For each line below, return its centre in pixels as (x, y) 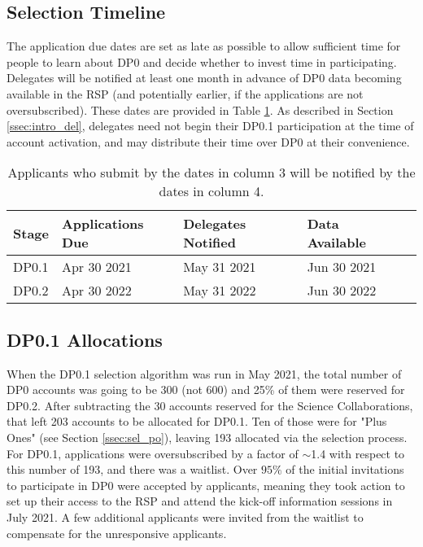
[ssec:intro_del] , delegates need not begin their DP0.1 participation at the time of (210, 126)
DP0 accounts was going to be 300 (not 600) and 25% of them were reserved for (206, 389)
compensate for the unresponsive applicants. (117, 533)
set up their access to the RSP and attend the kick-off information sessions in (200, 501)
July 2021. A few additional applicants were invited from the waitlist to (185, 516)
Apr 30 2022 (96, 291)
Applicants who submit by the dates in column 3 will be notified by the (211, 173)
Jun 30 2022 (342, 291)
